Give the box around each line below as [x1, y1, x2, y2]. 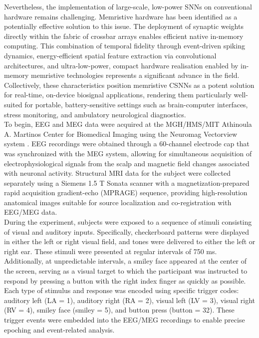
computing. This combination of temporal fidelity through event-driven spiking [4, 40, 245, 51]
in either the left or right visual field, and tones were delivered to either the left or [4, 236, 256, 247]
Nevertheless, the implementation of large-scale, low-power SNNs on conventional [4, 1, 252, 11]
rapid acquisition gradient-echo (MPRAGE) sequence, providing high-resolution [4, 187, 248, 198]
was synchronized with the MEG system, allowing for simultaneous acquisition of [4, 148, 252, 158]
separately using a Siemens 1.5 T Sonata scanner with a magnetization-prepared [4, 177, 250, 188]
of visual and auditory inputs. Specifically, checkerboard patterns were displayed [4, 226, 249, 237]
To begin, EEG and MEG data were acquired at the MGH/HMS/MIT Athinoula [4, 119, 252, 129]
